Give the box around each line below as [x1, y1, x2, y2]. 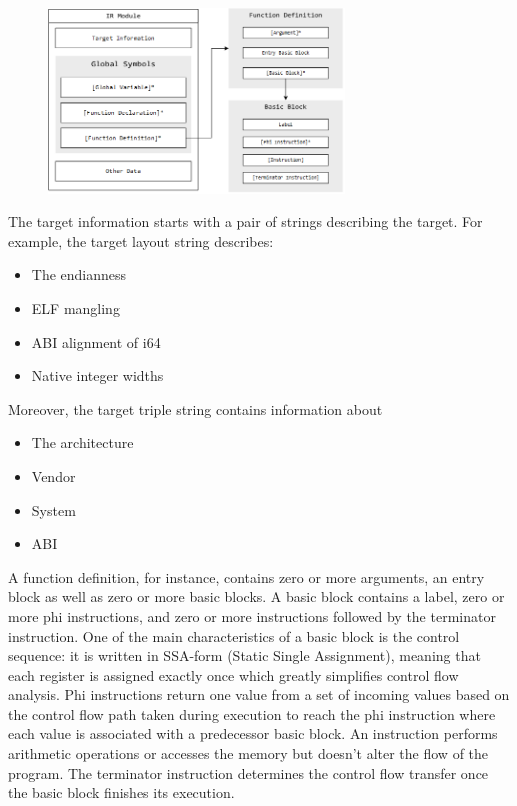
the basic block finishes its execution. [8, 782, 235, 803]
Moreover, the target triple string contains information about [8, 398, 383, 419]
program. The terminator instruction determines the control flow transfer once [8, 762, 489, 783]
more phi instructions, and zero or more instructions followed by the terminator [8, 605, 496, 626]
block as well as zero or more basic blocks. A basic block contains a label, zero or [8, 586, 505, 607]
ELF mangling [31, 297, 120, 318]
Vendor [31, 465, 76, 486]
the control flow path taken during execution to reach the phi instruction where [8, 703, 496, 724]
